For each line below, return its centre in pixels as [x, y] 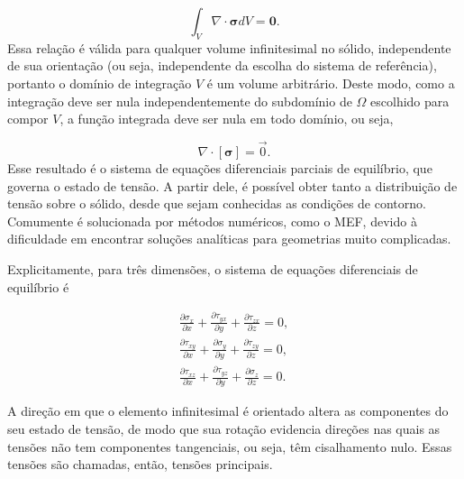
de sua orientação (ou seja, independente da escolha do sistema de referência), [222, 65]
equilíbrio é [38, 286]
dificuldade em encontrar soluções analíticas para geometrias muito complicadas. [229, 239]
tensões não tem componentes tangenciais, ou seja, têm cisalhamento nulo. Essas [230, 446]
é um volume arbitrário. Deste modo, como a [331, 83]
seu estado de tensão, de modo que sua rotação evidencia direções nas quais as [224, 428]
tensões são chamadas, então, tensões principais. [140, 464]
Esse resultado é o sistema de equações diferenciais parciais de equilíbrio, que [220, 167]
